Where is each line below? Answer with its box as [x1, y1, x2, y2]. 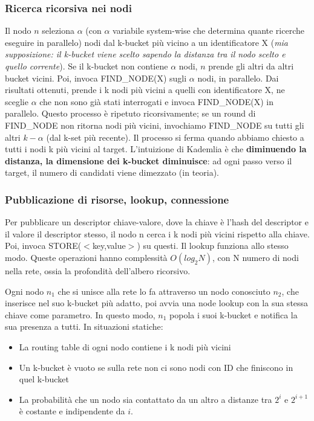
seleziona [42, 24, 75, 37]
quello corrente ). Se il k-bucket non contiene [5, 60, 168, 72]
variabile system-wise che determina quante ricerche [113, 24, 304, 37]
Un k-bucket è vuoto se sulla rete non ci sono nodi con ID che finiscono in [19, 361, 293, 373]
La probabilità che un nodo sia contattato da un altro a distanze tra [19, 393, 272, 405]
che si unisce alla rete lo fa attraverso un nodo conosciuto [57, 284, 270, 297]
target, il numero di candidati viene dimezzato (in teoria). [5, 166, 220, 179]
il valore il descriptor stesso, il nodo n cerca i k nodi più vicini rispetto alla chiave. [5, 227, 310, 240]
